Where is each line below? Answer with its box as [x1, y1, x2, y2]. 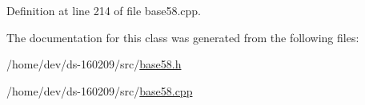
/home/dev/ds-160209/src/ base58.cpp [6, 82, 193, 99]
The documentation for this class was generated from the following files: [6, 29, 359, 45]
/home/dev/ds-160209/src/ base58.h [6, 56, 182, 72]
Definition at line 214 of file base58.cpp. [6, 2, 201, 18]
